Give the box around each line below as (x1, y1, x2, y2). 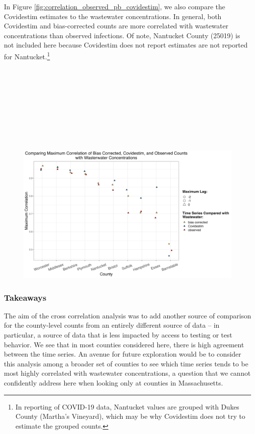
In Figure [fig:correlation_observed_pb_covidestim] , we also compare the (4, 1, 225, 11)
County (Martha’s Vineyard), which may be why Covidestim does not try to (15, 411, 245, 421)
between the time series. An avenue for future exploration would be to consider (4, 349, 241, 359)
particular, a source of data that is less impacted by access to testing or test (4, 330, 232, 340)
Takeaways (4, 291, 47, 303)
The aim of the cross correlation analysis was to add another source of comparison (4, 310, 251, 320)
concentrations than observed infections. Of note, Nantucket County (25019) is (4, 30, 240, 40)
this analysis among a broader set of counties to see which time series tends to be (4, 358, 249, 368)
